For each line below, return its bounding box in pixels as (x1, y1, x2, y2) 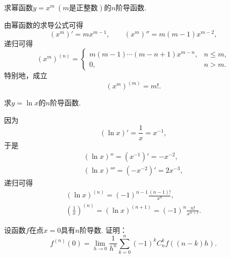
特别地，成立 (4, 70, 47, 81)
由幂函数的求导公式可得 (4, 20, 83, 30)
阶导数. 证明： (79, 224, 127, 235)
